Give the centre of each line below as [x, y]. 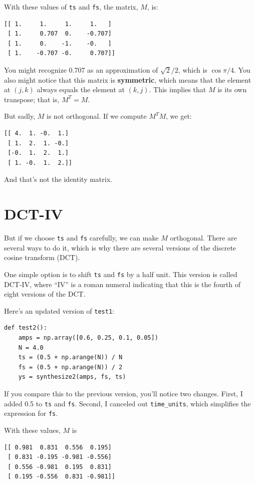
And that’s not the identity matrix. [58, 179]
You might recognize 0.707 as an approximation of [81, 70]
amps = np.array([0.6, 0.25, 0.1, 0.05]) [88, 338]
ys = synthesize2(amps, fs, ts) [72, 377]
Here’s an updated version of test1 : [59, 310]
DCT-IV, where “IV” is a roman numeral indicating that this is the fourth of [122, 284]
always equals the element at [81, 89]
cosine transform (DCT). [42, 257]
